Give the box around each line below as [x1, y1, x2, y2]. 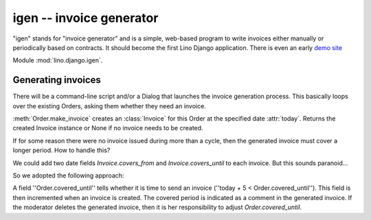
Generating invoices [12, 74, 101, 86]
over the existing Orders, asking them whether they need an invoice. [12, 101, 206, 110]
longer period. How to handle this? [12, 146, 111, 154]
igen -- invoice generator [12, 10, 159, 25]
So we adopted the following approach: [12, 171, 124, 180]
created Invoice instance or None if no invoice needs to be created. [12, 124, 203, 132]
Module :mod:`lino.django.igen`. [12, 56, 103, 64]
